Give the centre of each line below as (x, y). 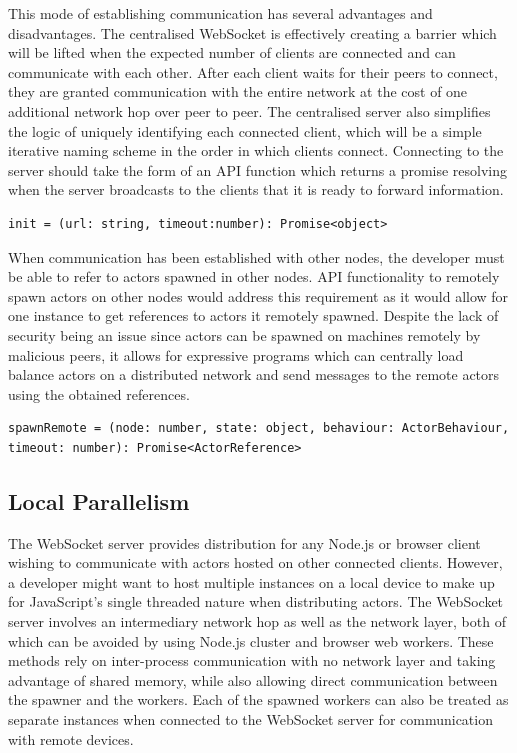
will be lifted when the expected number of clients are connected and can (232, 52)
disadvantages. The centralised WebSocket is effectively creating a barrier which (252, 32)
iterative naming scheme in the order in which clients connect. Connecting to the (256, 150)
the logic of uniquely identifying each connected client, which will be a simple (245, 130)
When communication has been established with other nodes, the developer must (256, 256)
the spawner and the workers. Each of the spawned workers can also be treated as (258, 699)
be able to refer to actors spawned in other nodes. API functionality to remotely (254, 276)
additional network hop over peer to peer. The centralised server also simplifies (249, 110)
